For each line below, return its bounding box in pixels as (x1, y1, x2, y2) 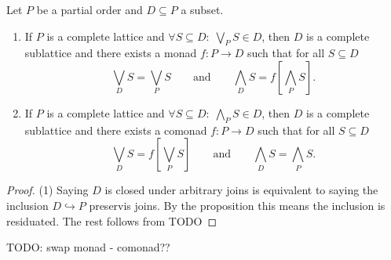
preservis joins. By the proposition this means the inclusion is (89, 197, 386, 213)
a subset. (181, 2, 224, 17)
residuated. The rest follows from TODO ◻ (6, 212, 217, 229)
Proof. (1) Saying (6, 182, 89, 198)
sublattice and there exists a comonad (24, 121, 207, 138)
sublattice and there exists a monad (24, 45, 197, 61)
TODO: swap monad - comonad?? (6, 239, 170, 255)
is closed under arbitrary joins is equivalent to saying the (104, 182, 378, 198)
